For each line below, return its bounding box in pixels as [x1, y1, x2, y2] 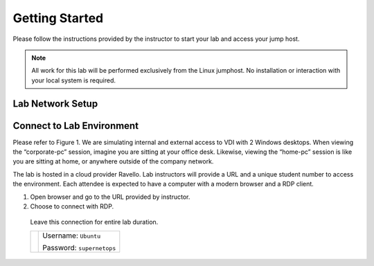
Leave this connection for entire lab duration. [30, 218, 159, 227]
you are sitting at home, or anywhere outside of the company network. [12, 157, 214, 166]
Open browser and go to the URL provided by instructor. [30, 193, 190, 201]
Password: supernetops [42, 242, 116, 252]
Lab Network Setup [12, 98, 98, 109]
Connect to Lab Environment [12, 120, 139, 132]
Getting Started [12, 10, 104, 26]
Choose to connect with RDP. [30, 202, 114, 211]
